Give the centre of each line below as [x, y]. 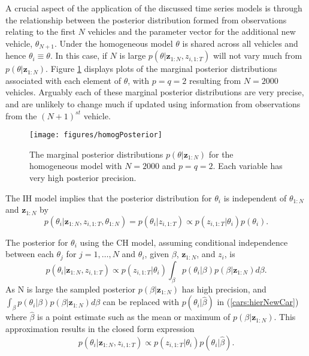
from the [21, 115]
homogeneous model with [76, 166]
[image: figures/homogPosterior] [96, 135]
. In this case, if [78, 55]
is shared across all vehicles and [240, 43]
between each [30, 254]
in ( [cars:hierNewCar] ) [258, 302]
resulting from [215, 80]
